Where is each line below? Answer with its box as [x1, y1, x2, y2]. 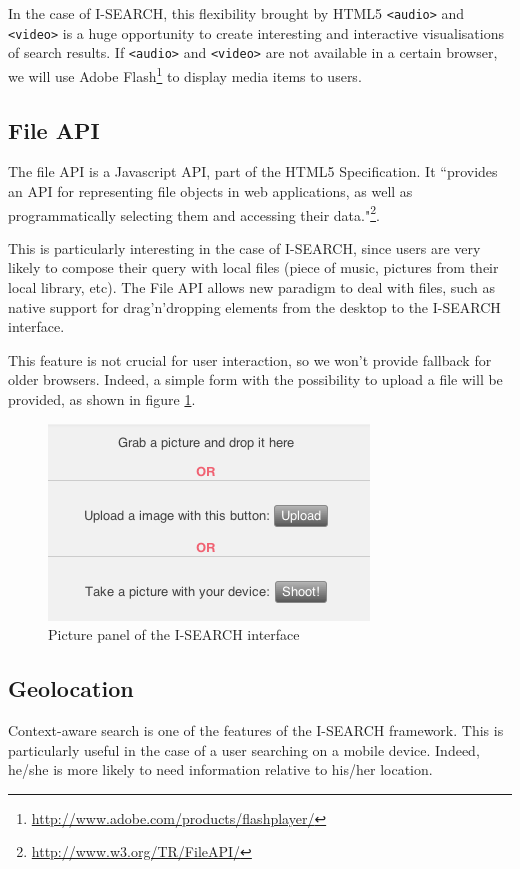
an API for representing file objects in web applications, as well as [8, 181, 413, 202]
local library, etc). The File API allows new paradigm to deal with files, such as [8, 277, 495, 298]
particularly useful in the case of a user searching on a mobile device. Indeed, [8, 739, 480, 760]
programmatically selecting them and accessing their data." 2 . [8, 201, 380, 225]
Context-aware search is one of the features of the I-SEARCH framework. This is [8, 720, 504, 740]
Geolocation [8, 673, 134, 704]
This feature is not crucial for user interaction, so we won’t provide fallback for [8, 349, 492, 370]
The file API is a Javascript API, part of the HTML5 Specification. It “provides [8, 161, 498, 182]
